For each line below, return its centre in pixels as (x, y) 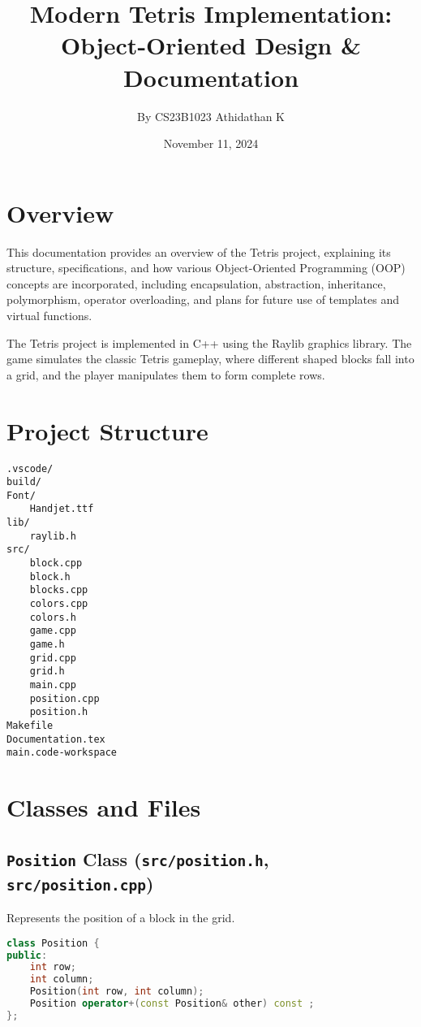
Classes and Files (104, 807)
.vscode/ (30, 468)
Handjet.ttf (62, 509)
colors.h (53, 617)
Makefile (30, 725)
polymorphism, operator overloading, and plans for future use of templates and (203, 299)
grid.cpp (53, 658)
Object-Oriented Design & (211, 45)
